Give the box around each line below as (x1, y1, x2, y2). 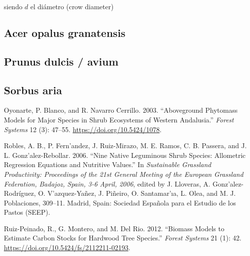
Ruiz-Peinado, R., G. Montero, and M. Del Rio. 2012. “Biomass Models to (4, 223, 224, 233)
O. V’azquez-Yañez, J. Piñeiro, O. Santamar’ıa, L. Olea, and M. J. (38, 188, 236, 198)
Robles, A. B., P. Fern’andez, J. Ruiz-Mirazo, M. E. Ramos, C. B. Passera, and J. (4, 140, 247, 151)
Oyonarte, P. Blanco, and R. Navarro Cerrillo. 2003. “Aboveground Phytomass (4, 105, 238, 115)
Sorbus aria (4, 82, 62, 97)
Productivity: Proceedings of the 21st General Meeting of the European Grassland (4, 169, 244, 179)
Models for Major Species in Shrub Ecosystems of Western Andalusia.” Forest (4, 114, 234, 124)
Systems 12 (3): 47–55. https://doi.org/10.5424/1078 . (4, 124, 162, 134)
